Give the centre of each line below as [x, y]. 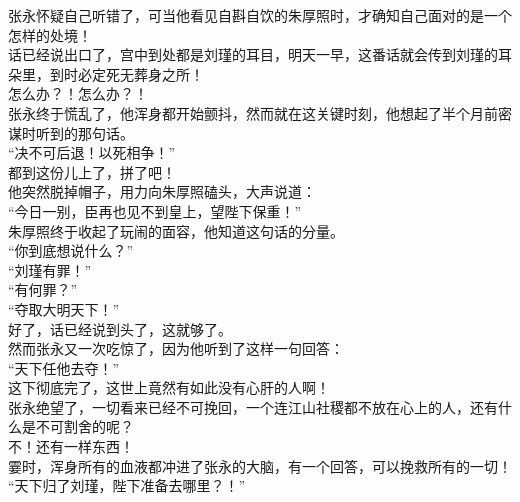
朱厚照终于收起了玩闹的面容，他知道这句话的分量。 [176, 230]
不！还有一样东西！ [71, 446]
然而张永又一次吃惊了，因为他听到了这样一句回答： [176, 348]
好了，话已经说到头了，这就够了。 [120, 328]
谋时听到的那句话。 [71, 132]
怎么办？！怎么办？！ [78, 93]
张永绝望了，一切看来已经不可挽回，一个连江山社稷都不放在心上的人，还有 [253, 406]
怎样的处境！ [50, 34]
